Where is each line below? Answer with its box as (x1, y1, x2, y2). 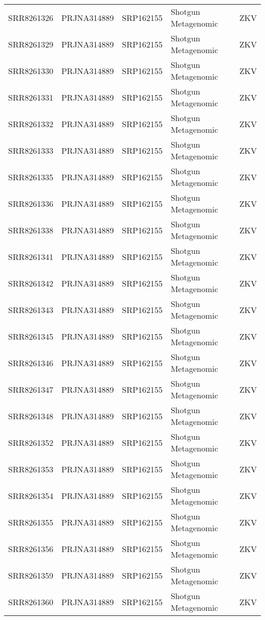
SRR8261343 (8, 303, 54, 316)
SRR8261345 (8, 330, 54, 342)
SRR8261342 (8, 277, 54, 289)
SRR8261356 (8, 542, 54, 555)
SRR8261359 (8, 569, 54, 581)
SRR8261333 (8, 144, 54, 156)
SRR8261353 (8, 463, 54, 475)
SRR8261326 (8, 11, 54, 23)
